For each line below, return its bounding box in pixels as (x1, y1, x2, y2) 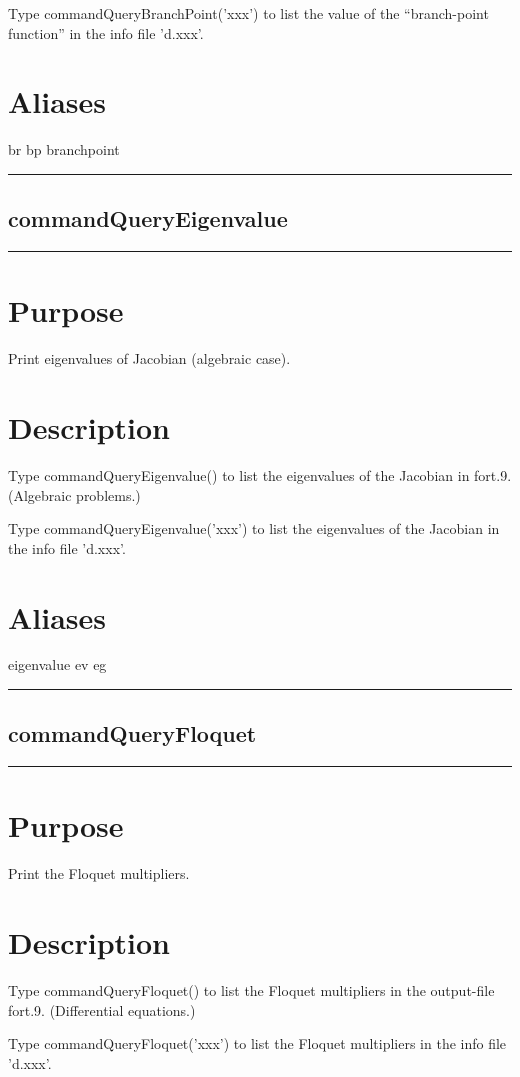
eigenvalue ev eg (8, 654, 107, 675)
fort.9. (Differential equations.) (8, 999, 196, 1020)
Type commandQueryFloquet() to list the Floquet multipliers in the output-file (8, 980, 495, 1001)
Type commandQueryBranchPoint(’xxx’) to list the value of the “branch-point (8, 3, 489, 23)
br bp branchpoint (8, 139, 120, 160)
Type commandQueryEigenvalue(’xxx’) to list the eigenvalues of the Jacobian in (8, 518, 500, 539)
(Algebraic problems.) (8, 484, 141, 505)
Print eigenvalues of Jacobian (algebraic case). (8, 348, 291, 369)
